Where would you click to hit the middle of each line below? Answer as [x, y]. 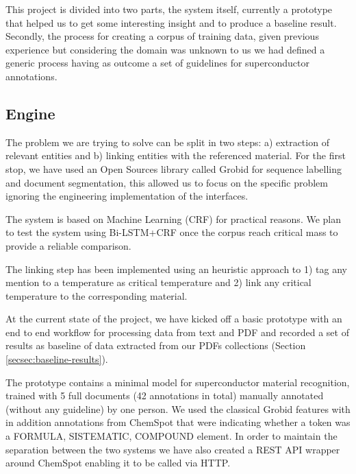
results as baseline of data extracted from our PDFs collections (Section [156, 345]
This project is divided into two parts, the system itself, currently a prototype [169, 9]
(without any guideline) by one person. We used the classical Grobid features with [178, 408]
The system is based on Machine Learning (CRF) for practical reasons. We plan [174, 218]
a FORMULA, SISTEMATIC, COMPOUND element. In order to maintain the [171, 436]
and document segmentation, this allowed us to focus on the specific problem [167, 182]
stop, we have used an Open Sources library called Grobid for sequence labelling [174, 168]
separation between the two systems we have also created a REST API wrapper [173, 449]
